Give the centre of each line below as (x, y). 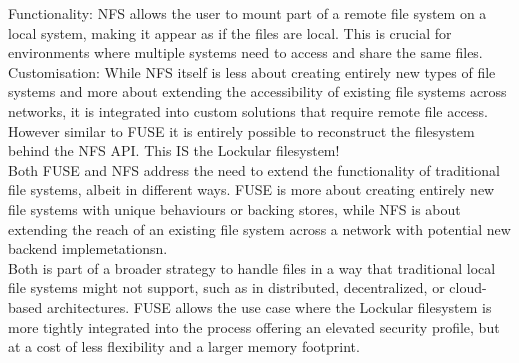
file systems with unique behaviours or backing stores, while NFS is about (234, 208)
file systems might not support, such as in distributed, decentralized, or (226, 287)
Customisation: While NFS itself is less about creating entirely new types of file (252, 71)
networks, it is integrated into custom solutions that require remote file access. (248, 110)
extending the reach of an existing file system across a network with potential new (259, 228)
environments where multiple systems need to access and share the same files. (245, 52)
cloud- (468, 287)
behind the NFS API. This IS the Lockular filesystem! (174, 150)
